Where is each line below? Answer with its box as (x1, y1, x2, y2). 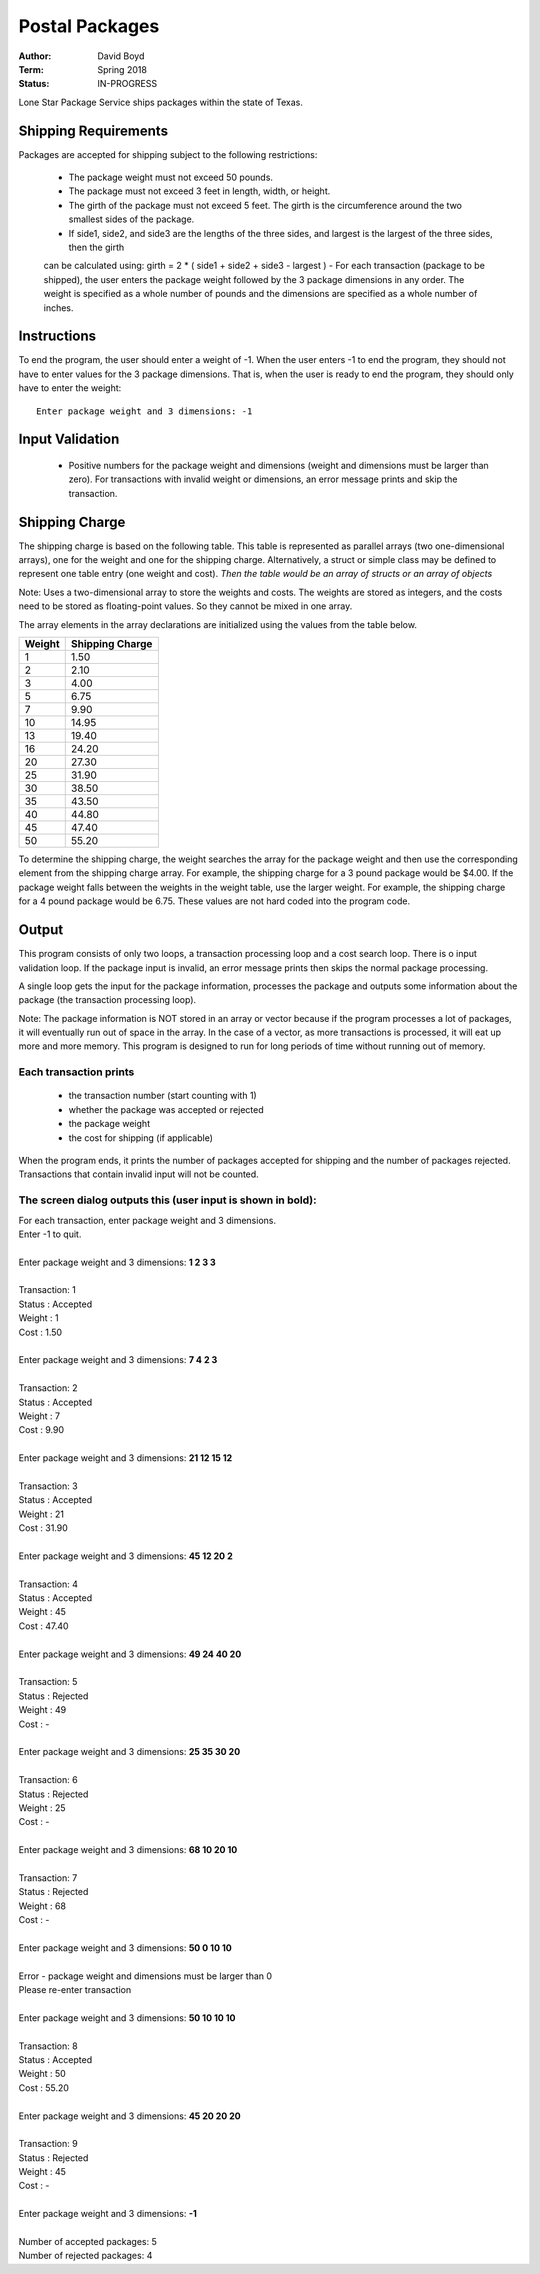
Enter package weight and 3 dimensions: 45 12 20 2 (18, 1550, 234, 1562)
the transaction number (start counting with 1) (68, 1090, 257, 1102)
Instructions (18, 328, 97, 345)
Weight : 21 (18, 1508, 65, 1520)
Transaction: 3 (18, 1480, 79, 1492)
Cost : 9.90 (18, 1424, 65, 1436)
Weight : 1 (18, 1312, 59, 1324)
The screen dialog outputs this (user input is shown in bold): (18, 1193, 317, 1207)
